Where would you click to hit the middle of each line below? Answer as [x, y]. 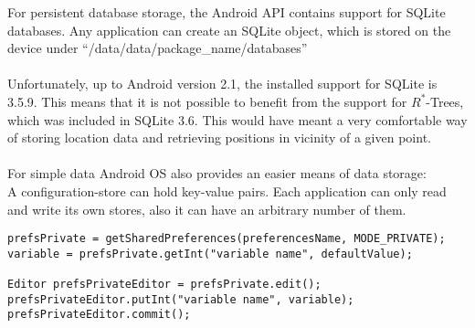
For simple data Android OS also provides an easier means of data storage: [217, 173]
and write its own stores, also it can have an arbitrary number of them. [207, 209]
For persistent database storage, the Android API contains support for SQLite [227, 12]
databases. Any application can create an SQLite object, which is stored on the [229, 30]
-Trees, [445, 101]
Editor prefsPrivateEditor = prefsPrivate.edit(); [164, 285]
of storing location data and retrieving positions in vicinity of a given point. [219, 138]
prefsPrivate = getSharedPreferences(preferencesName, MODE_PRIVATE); [227, 239]
